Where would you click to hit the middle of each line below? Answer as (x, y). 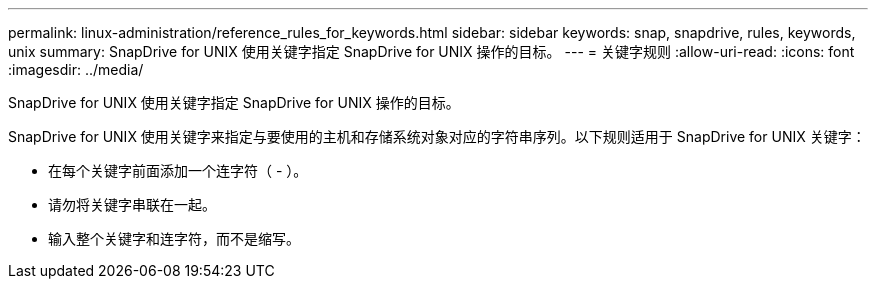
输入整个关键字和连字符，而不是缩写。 (174, 238)
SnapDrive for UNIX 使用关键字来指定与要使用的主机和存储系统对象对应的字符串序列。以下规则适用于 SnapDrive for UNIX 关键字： (437, 136)
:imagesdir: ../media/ (76, 69)
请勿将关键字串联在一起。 (132, 204)
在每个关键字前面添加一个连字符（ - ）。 (178, 170)
